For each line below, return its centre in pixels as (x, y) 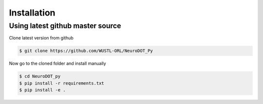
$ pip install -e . (42, 90)
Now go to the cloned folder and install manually (58, 64)
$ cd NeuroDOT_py (40, 76)
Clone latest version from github (41, 38)
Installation (32, 13)
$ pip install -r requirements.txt (62, 83)
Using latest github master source (65, 26)
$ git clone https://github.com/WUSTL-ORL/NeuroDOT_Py (86, 51)
